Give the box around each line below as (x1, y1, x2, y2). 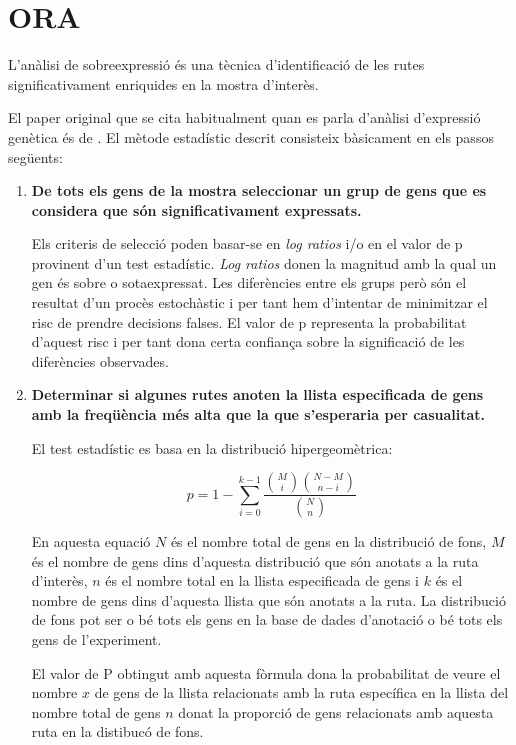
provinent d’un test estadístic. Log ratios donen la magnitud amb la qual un (31, 252, 497, 273)
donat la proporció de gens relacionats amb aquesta (178, 701, 494, 722)
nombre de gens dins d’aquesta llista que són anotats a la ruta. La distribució (31, 589, 506, 610)
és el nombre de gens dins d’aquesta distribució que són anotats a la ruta (31, 550, 479, 571)
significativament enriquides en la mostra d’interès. (8, 73, 319, 94)
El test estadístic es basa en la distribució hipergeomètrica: (31, 437, 393, 458)
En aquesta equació (31, 531, 151, 552)
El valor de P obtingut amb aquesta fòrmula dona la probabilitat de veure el (31, 662, 501, 683)
